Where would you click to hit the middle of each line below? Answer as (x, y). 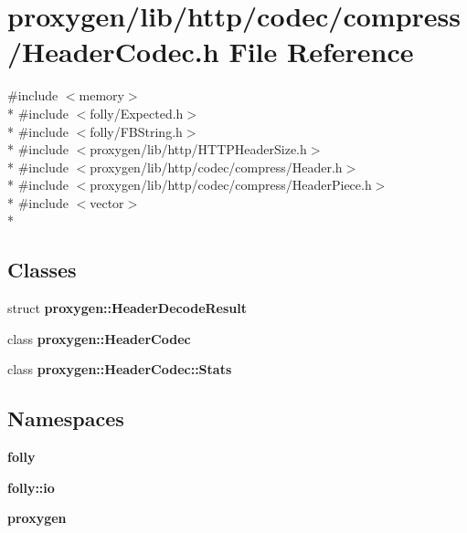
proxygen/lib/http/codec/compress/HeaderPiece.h (231, 185)
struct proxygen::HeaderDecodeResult (127, 308)
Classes (42, 270)
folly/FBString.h (136, 131)
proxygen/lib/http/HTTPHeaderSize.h (198, 149)
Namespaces (66, 418)
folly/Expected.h (137, 113)
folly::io (31, 487)
